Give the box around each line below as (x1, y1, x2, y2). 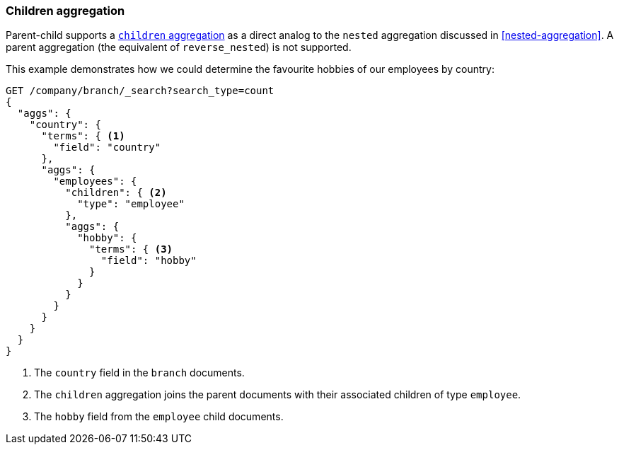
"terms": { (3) (89, 243, 173, 255)
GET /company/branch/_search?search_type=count (6, 85, 274, 97)
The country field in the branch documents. (34, 367, 245, 379)
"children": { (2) (65, 187, 167, 199)
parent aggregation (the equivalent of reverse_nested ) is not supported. (6, 41, 352, 54)
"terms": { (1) (41, 130, 125, 142)
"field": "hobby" (100, 255, 197, 267)
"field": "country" (53, 142, 161, 154)
